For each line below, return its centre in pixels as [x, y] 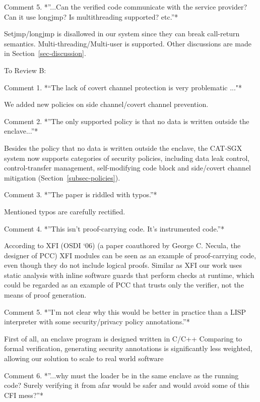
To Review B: [25, 70]
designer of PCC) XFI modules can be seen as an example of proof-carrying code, [130, 255]
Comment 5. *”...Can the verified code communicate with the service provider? [126, 7]
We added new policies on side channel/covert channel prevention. [106, 104]
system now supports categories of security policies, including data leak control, [127, 158]
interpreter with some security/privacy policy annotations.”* [97, 322]
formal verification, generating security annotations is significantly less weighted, [128, 348]
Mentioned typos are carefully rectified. [65, 211]
